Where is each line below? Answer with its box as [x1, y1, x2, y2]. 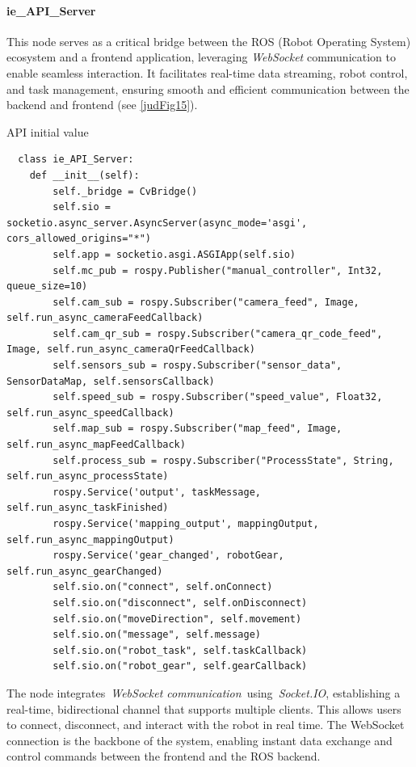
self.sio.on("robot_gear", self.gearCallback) [53, 660, 308, 672]
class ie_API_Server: [18, 154, 134, 166]
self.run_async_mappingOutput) [6, 533, 174, 546]
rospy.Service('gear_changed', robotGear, [53, 550, 284, 562]
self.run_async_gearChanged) [6, 565, 163, 577]
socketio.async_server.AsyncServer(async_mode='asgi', [6, 217, 308, 229]
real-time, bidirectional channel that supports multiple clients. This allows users [6, 700, 401, 717]
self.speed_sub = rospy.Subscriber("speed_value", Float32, [53, 391, 383, 403]
